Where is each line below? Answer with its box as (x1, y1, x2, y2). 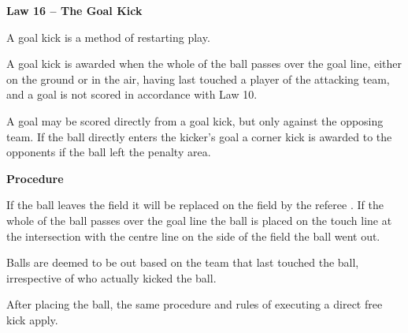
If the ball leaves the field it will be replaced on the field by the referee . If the (6, 196, 384, 213)
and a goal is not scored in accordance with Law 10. (6, 86, 258, 103)
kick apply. (6, 311, 58, 327)
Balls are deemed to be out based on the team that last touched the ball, (6, 254, 359, 271)
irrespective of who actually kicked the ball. (6, 269, 217, 286)
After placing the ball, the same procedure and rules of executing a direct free (6, 296, 383, 312)
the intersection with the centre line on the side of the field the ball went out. (6, 227, 380, 244)
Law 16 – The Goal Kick (6, 2, 143, 18)
